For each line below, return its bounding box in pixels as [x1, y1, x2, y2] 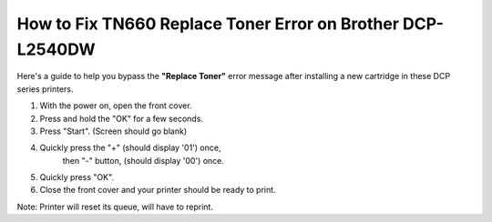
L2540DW [16, 39, 96, 59]
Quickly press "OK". [39, 172, 114, 183]
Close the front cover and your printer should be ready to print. [39, 185, 277, 196]
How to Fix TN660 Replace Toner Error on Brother [16, 14, 400, 34]
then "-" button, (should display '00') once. [62, 155, 225, 166]
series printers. [16, 83, 74, 95]
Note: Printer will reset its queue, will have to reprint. [16, 201, 214, 212]
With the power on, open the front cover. [39, 100, 192, 111]
